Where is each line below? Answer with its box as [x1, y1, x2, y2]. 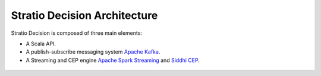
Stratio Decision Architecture [11, 9, 158, 22]
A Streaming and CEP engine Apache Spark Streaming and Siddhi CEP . [26, 57, 200, 64]
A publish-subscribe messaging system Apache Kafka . [26, 48, 160, 55]
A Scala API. [26, 40, 56, 47]
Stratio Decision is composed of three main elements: [11, 29, 143, 37]
